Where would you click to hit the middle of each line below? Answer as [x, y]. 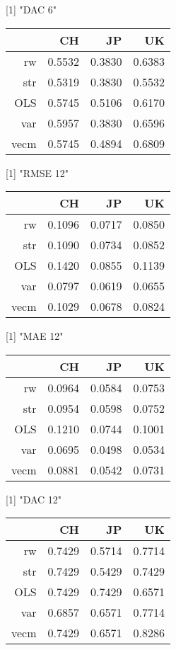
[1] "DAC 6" [31, 9]
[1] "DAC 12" [34, 499]
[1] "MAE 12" [35, 336]
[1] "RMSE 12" [37, 172]
